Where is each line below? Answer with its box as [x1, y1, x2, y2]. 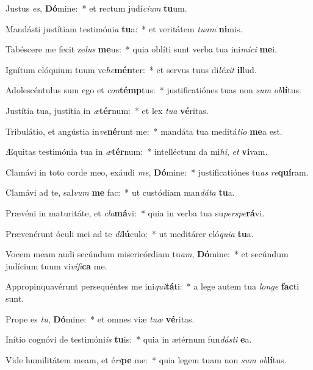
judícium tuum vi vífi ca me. [5, 259, 107, 272]
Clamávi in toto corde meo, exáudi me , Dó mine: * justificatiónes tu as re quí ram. [5, 165, 309, 178]
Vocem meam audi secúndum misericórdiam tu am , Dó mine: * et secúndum [5, 247, 289, 260]
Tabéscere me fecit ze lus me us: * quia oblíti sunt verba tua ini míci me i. [5, 43, 277, 55]
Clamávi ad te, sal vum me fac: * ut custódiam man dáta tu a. [5, 186, 235, 199]
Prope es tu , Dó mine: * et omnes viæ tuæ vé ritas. [5, 312, 195, 325]
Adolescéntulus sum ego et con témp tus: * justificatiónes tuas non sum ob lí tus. [5, 84, 301, 96]
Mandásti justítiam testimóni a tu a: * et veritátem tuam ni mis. [5, 22, 243, 35]
